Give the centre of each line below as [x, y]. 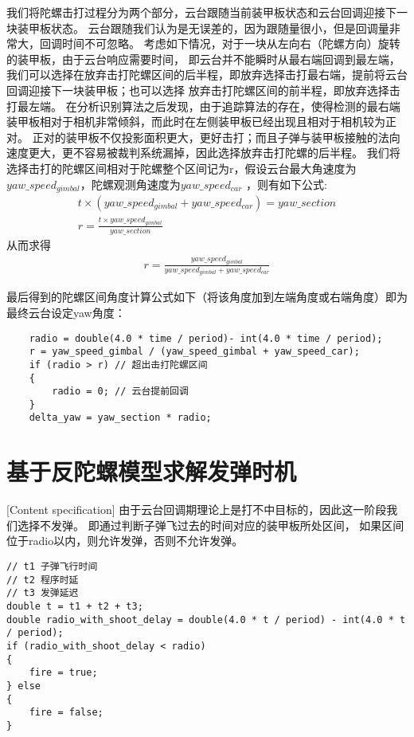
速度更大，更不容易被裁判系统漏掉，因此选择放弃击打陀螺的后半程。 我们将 [203, 153]
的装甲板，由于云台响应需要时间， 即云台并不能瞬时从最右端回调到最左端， [203, 59]
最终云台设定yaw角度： [66, 312]
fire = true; [63, 673]
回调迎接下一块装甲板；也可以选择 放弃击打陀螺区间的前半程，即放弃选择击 [203, 90]
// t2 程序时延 [43, 580]
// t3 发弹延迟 [43, 593]
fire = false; [66, 713]
